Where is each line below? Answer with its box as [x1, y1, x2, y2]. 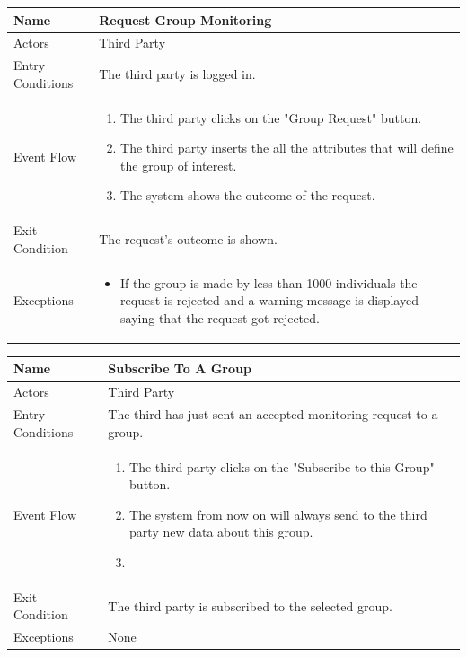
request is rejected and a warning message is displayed [120, 291, 419, 310]
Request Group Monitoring [99, 10, 272, 29]
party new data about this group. [129, 522, 313, 541]
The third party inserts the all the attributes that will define [120, 138, 454, 157]
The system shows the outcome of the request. [120, 186, 375, 205]
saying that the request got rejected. [120, 308, 320, 327]
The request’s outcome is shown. [99, 230, 278, 249]
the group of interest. [120, 155, 237, 174]
